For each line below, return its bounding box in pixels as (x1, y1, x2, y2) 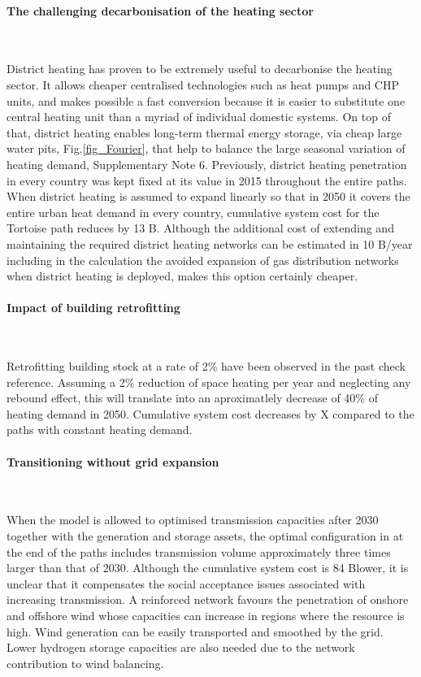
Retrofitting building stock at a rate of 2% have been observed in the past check (7, 358, 406, 375)
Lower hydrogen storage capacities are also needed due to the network (7, 639, 355, 656)
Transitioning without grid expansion (7, 453, 219, 470)
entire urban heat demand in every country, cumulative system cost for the (7, 203, 380, 220)
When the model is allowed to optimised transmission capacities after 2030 (7, 511, 379, 528)
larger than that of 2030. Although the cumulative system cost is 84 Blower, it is (7, 559, 409, 576)
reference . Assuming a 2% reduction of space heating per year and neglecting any (7, 373, 411, 390)
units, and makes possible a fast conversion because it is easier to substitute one (7, 92, 406, 109)
